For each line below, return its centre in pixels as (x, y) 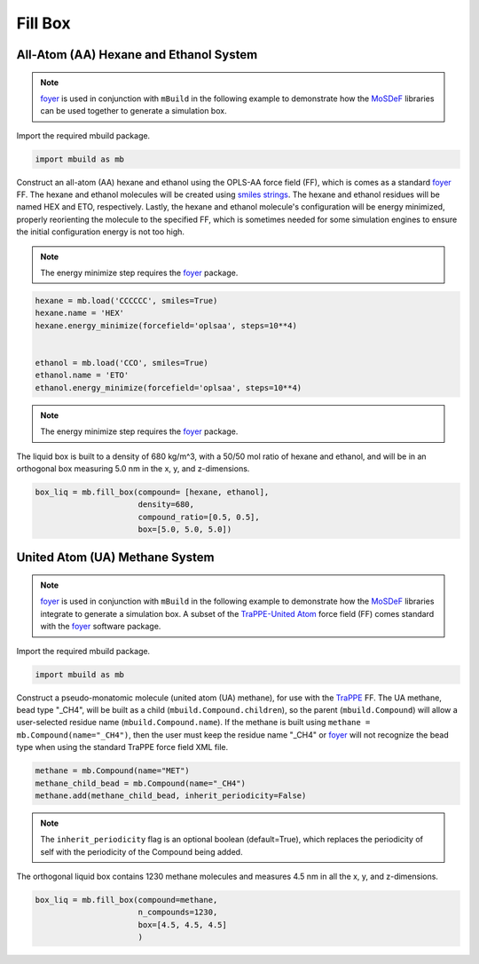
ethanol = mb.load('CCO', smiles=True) (122, 363)
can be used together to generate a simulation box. (133, 111)
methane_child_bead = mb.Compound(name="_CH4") (140, 783)
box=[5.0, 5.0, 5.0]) (185, 529)
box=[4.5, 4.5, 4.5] (183, 924)
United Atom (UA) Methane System (115, 558)
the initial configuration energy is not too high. (101, 232)
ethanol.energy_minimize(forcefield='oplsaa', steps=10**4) (169, 387)
